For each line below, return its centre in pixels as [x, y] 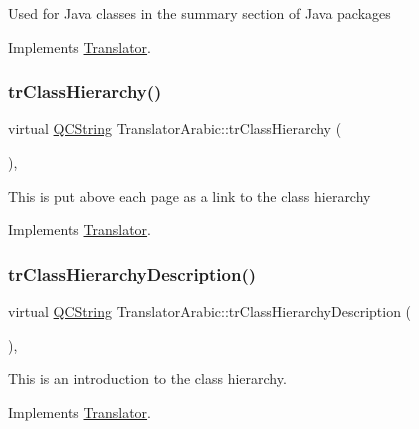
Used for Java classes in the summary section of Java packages [199, 13]
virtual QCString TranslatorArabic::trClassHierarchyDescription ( [210, 311]
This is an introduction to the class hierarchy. [147, 378]
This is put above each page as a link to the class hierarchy [189, 195]
